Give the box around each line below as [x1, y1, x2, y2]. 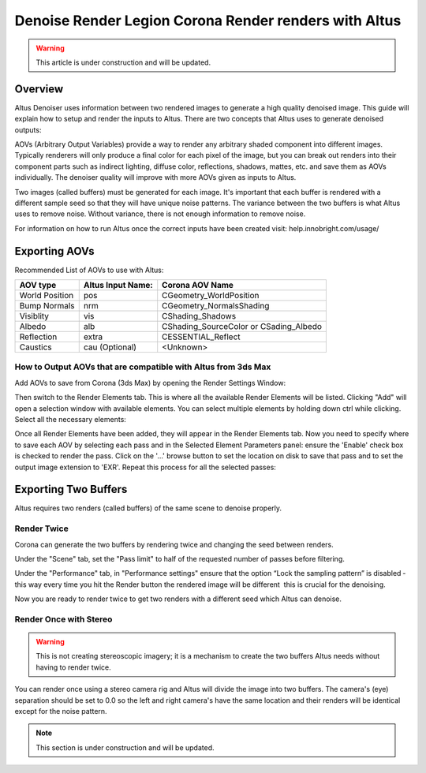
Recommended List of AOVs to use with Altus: [14, 265, 164, 274]
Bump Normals [19, 301, 75, 312]
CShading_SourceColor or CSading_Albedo [162, 321, 323, 332]
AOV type [19, 280, 57, 291]
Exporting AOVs [14, 245, 95, 258]
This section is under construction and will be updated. [35, 742, 215, 752]
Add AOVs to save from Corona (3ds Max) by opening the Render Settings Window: [14, 378, 286, 387]
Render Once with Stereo [14, 614, 113, 625]
